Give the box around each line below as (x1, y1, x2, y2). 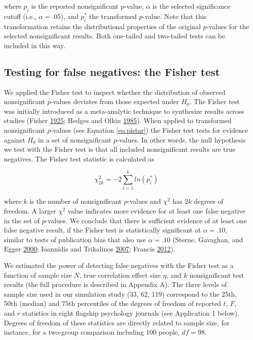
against (4, 134, 25, 144)
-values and (127, 196, 161, 206)
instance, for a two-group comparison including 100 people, (4, 327, 180, 337)
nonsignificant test (189, 269, 244, 280)
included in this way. (4, 40, 66, 50)
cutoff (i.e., (4, 11, 36, 21)
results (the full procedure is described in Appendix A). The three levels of (4, 279, 227, 289)
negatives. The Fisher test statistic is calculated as (4, 153, 155, 163)
